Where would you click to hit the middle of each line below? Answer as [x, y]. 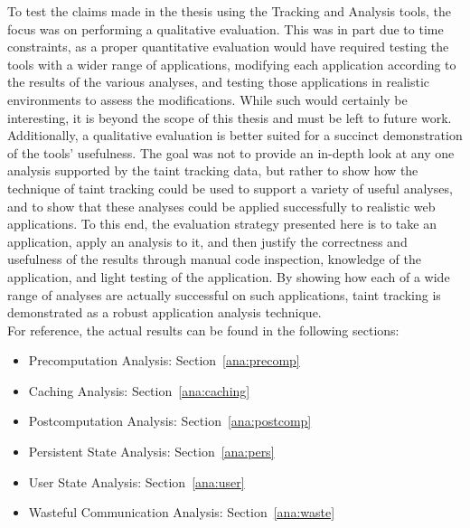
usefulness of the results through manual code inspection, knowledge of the [214, 259]
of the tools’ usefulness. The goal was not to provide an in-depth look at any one [231, 152]
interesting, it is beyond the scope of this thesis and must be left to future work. [230, 117]
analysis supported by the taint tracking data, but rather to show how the [213, 170]
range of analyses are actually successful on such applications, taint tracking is [224, 294]
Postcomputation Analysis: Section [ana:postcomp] [170, 421]
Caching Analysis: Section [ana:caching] [139, 390]
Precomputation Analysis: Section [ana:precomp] [164, 360]
